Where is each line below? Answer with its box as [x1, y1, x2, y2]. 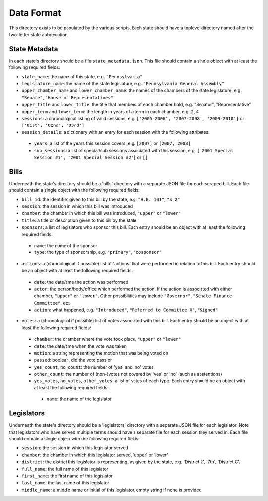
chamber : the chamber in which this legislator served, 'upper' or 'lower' [21, 452, 168, 458]
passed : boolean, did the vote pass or [34, 357, 112, 363]
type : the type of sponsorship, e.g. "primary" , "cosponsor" [34, 250, 162, 255]
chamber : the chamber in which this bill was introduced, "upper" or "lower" [21, 210, 181, 216]
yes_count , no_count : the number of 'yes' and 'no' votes [34, 364, 154, 370]
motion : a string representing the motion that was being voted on [34, 350, 169, 356]
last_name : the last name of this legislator [21, 480, 109, 486]
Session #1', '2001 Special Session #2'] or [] [34, 154, 148, 160]
